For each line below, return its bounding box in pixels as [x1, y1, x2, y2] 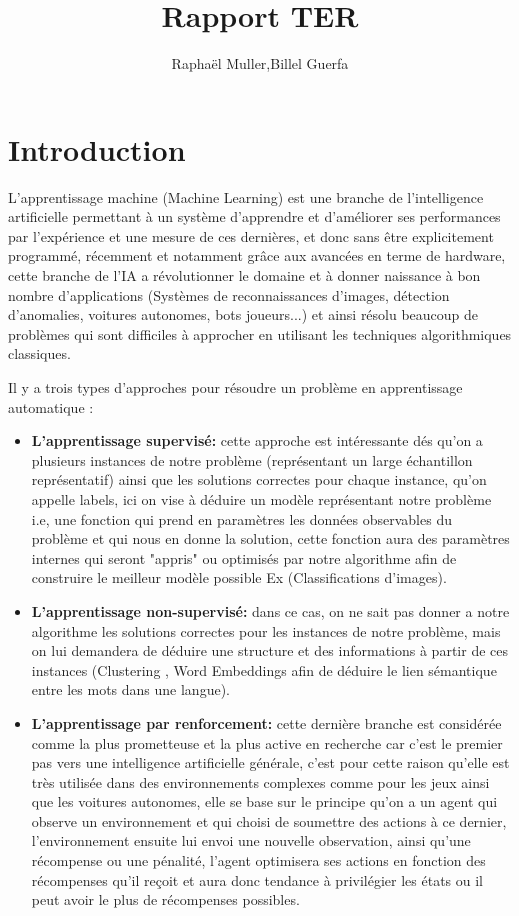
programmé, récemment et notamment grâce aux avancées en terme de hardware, [8, 245, 506, 266]
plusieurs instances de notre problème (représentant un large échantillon [31, 449, 473, 470]
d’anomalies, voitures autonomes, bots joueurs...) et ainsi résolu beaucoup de [8, 304, 479, 325]
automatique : [8, 396, 94, 417]
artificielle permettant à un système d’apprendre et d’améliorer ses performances [8, 206, 501, 227]
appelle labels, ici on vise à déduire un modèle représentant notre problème [31, 488, 492, 509]
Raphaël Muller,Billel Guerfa [171, 53, 349, 74]
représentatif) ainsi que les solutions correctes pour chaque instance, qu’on [31, 469, 487, 490]
